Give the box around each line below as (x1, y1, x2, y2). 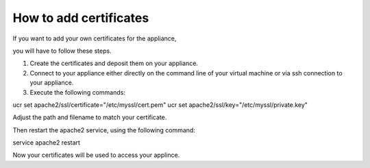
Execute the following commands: (29, 88, 126, 96)
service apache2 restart (12, 139, 80, 147)
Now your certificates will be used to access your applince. (12, 151, 180, 159)
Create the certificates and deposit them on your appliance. (29, 59, 199, 68)
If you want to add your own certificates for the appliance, (12, 34, 177, 43)
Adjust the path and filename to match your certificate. (12, 113, 167, 121)
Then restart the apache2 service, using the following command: (12, 125, 195, 134)
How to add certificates (12, 10, 149, 25)
